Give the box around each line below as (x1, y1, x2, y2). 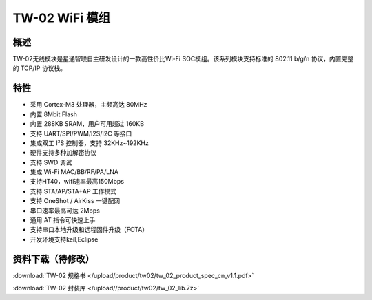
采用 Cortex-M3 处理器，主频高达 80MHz (30, 100, 147, 109)
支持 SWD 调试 (30, 158, 72, 167)
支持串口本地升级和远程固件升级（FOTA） (30, 226, 149, 234)
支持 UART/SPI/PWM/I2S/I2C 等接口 (30, 129, 132, 138)
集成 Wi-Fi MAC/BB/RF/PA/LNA (30, 168, 118, 176)
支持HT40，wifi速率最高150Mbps (30, 178, 124, 186)
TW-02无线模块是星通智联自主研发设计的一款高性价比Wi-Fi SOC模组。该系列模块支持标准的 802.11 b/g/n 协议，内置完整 (12, 55, 354, 63)
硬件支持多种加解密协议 (30, 149, 96, 157)
